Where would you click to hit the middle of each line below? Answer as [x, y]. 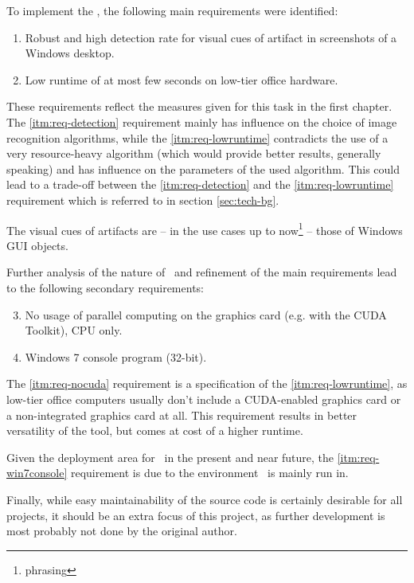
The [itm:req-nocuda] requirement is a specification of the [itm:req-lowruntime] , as [207, 383]
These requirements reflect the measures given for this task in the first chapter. [199, 106]
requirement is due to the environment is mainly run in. [209, 473]
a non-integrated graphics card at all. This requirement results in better [182, 415]
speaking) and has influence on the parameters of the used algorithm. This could [203, 168]
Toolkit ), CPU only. [74, 330]
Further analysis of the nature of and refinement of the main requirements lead [202, 272]
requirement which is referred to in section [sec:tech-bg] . [143, 200]
